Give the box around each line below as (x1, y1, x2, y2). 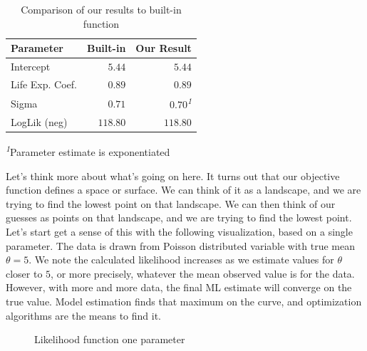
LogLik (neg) (11, 115, 68, 130)
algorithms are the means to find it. (6, 308, 162, 323)
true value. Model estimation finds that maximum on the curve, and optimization (6, 293, 362, 308)
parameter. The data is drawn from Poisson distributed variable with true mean (6, 238, 356, 253)
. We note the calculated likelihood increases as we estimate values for (29, 252, 334, 267)
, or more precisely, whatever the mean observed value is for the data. (51, 266, 355, 281)
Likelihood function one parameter (34, 332, 185, 347)
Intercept (11, 59, 51, 74)
